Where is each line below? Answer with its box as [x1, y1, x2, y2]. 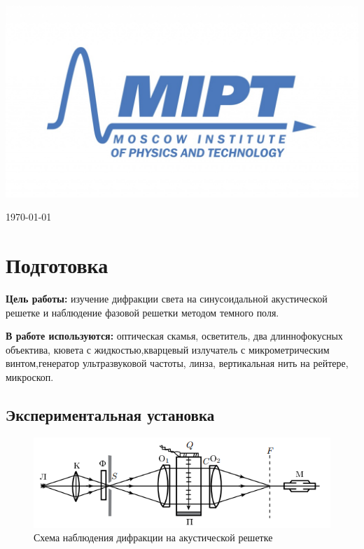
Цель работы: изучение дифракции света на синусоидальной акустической [6, 291, 328, 305]
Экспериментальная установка [6, 403, 215, 425]
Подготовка [6, 251, 108, 279]
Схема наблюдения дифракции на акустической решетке [34, 530, 273, 545]
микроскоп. [6, 369, 54, 384]
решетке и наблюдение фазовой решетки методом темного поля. [6, 305, 279, 319]
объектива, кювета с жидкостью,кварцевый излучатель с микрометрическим [6, 342, 330, 356]
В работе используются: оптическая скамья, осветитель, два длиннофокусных [6, 328, 343, 343]
